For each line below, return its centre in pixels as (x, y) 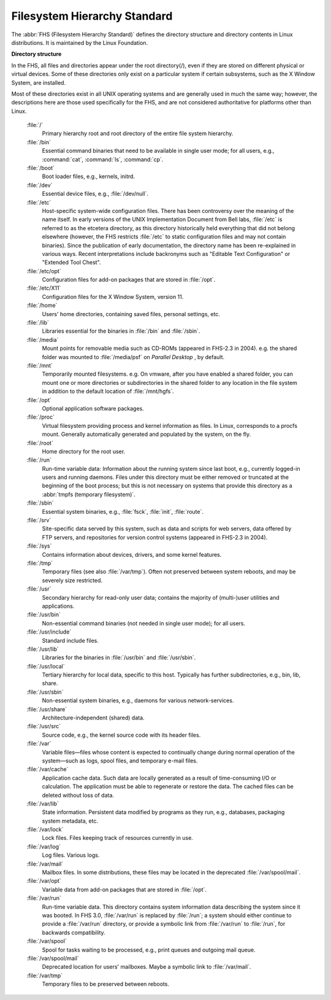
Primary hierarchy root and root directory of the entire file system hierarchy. (138, 134)
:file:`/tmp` (40, 563)
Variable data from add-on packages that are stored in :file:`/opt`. (124, 890)
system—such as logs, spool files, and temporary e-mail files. (120, 761)
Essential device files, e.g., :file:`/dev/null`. (95, 194)
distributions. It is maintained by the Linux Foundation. (80, 42)
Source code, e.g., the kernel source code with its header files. (121, 735)
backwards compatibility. (74, 932)
